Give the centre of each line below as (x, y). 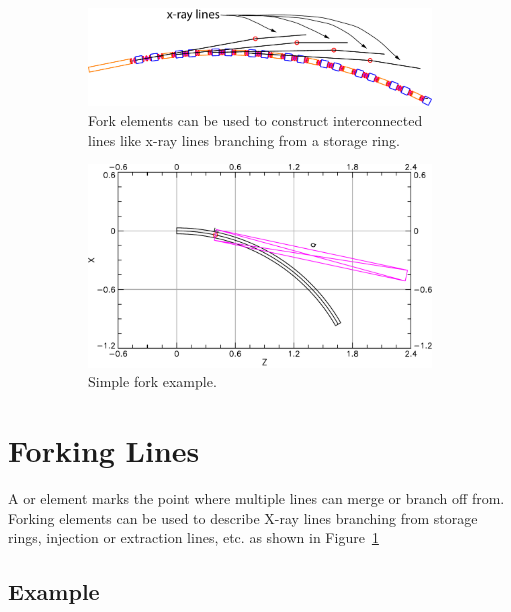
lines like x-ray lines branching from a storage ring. (244, 139)
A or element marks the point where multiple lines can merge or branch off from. (256, 498)
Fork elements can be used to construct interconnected (255, 120)
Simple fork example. (152, 381)
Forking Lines (104, 450)
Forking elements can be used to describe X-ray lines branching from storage (243, 517)
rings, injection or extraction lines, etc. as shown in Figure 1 (193, 537)
